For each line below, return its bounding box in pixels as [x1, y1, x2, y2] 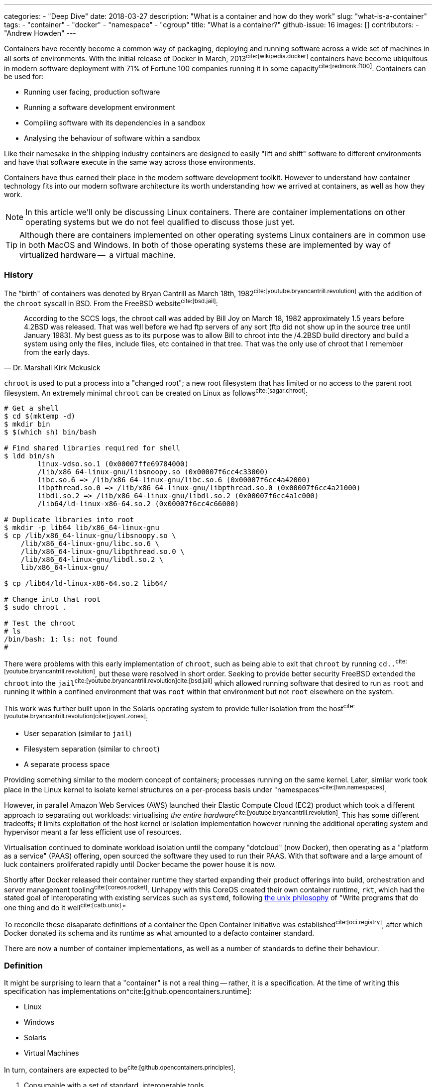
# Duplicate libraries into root [4, 516, 134, 524]
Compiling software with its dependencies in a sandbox [24, 118, 206, 127]
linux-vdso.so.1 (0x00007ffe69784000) [37, 460, 189, 468]
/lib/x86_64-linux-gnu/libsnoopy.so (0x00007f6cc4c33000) [37, 468, 269, 476]
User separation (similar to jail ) [24, 729, 132, 738]
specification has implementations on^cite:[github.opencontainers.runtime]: [4, 987, 252, 996]
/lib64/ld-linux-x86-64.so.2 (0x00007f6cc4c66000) [37, 500, 239, 508]
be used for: [4, 72, 44, 81]
